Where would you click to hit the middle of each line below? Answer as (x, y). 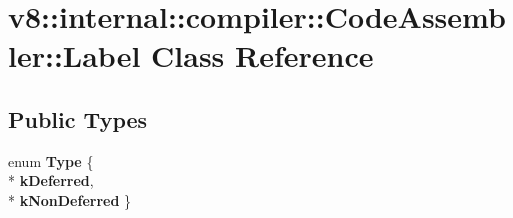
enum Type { (51, 160)
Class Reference (262, 55)
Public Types (78, 118)
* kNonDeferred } (70, 199)
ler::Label (74, 55)
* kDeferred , (51, 180)
